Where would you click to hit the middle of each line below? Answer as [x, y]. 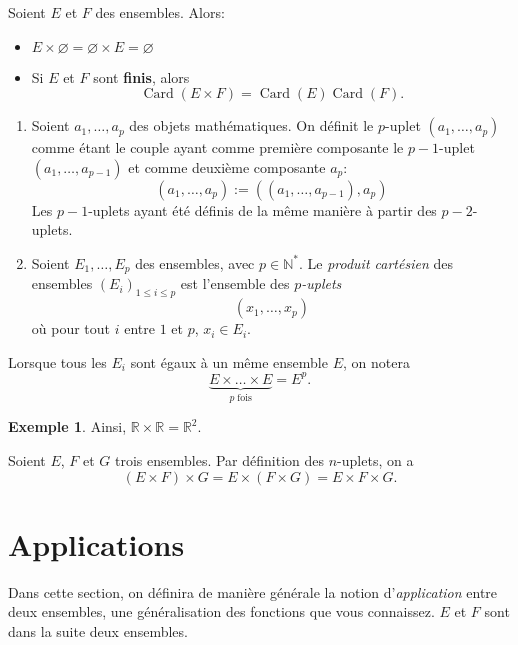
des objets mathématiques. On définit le [251, 125]
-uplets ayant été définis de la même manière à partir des [262, 209]
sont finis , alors [141, 76]
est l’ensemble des [235, 283]
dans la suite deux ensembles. [98, 630]
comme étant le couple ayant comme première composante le [217, 147]
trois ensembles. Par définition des [220, 459]
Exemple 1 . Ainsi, [67, 426]
